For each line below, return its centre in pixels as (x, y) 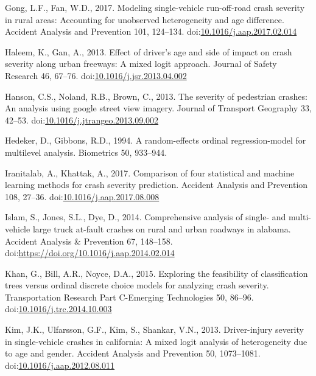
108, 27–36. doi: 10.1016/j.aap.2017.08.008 (82, 196)
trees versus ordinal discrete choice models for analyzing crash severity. (137, 285)
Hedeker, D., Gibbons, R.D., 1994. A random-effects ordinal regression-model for (156, 140)
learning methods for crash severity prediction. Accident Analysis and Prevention (156, 185)
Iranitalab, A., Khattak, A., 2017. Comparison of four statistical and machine (150, 172)
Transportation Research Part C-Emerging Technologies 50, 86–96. (129, 297)
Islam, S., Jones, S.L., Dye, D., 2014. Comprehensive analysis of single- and (146, 217)
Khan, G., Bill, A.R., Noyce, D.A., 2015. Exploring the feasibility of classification (156, 273)
